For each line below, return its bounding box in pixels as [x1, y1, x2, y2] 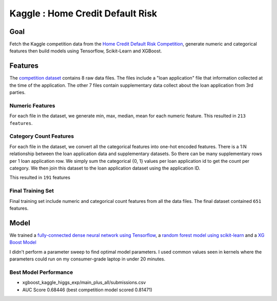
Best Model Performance [9, 269, 73, 276]
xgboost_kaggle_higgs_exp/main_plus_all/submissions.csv [22, 279, 146, 286]
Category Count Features [9, 133, 74, 140]
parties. [9, 89, 26, 96]
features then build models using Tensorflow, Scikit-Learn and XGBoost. [9, 48, 162, 54]
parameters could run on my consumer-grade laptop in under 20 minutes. [9, 256, 166, 262]
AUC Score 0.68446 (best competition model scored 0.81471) [22, 287, 152, 293]
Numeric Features [9, 102, 55, 109]
